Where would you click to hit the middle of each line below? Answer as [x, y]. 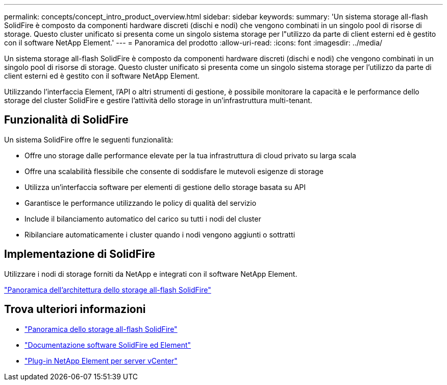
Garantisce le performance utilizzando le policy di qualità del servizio [141, 203]
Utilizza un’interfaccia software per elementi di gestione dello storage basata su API [165, 187]
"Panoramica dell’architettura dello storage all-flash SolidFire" [108, 290]
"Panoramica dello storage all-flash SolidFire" [101, 329]
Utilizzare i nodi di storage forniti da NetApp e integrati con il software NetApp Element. [151, 274]
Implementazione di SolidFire [80, 254]
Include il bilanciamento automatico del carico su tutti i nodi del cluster [143, 219]
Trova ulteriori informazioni [75, 309]
